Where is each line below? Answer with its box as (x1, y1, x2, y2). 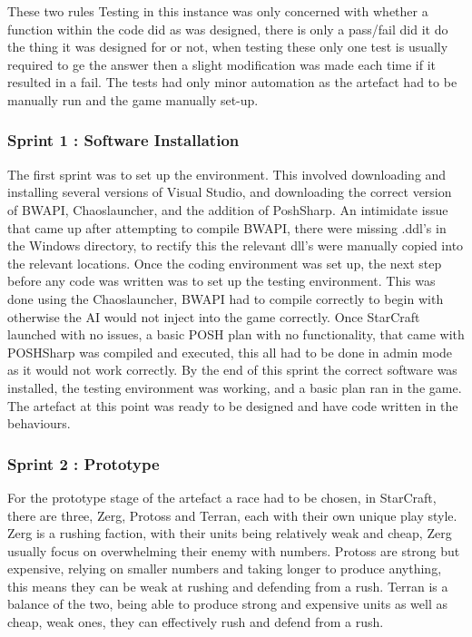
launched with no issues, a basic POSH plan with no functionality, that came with (7, 325, 465, 344)
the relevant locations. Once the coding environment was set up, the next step (7, 253, 442, 272)
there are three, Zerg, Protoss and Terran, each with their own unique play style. (7, 505, 457, 524)
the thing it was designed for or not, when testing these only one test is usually (7, 37, 448, 56)
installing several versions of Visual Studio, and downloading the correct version (7, 182, 452, 201)
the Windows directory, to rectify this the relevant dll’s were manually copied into (7, 236, 464, 255)
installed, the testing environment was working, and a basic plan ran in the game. (7, 377, 462, 397)
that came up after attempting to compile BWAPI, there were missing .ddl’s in (7, 218, 447, 237)
